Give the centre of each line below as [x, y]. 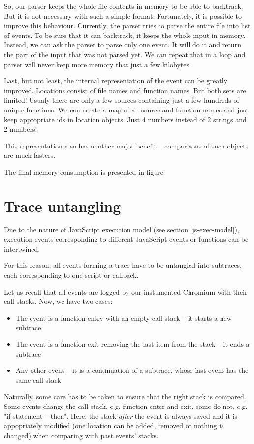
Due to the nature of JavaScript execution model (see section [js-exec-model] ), [122, 229]
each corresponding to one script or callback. [71, 275]
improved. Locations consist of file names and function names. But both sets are [125, 90]
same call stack [38, 380]
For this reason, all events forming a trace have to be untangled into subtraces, [123, 265]
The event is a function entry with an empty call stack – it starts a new [124, 317]
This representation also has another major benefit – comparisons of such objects [126, 145]
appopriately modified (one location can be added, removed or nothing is [114, 425]
